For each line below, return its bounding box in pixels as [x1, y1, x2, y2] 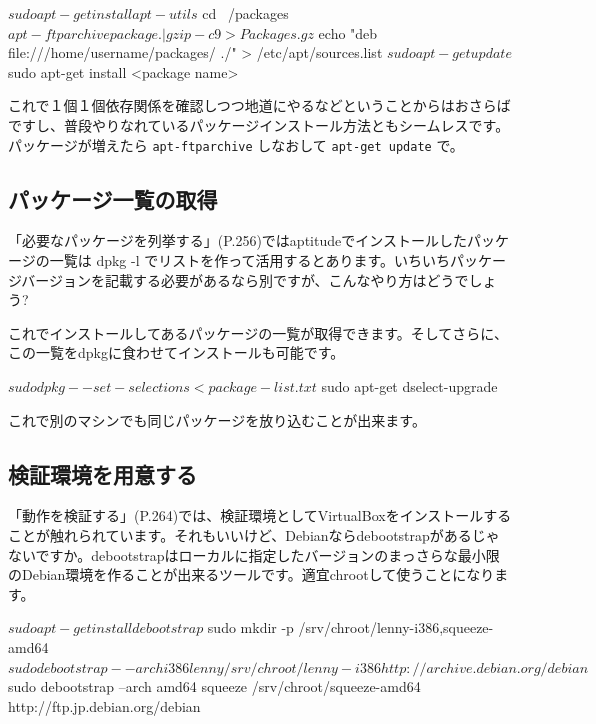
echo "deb [318, 22, 378, 43]
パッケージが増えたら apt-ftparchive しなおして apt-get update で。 [8, 134, 464, 155]
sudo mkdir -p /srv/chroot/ [207, 617, 377, 638]
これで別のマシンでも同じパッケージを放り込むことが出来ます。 [8, 409, 426, 430]
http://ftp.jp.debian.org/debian [8, 695, 201, 716]
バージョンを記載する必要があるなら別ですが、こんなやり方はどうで [21, 269, 469, 290]
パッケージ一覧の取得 [8, 183, 218, 214]
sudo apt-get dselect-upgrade [321, 375, 498, 396]
